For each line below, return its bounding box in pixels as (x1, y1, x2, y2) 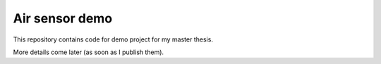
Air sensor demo (13, 11, 113, 26)
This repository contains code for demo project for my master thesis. (13, 35, 213, 44)
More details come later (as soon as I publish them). (13, 48, 164, 56)
